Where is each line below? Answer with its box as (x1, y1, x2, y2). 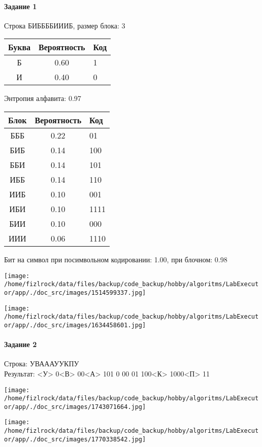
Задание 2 (4, 339, 37, 350)
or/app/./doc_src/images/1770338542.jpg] (4, 435, 146, 443)
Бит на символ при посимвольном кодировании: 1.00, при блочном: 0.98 (4, 254, 227, 264)
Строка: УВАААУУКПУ (4, 358, 79, 369)
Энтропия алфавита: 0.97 (4, 93, 81, 104)
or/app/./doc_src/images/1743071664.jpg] (4, 403, 146, 410)
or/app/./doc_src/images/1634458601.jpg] (4, 321, 146, 329)
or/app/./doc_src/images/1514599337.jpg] (4, 289, 146, 296)
